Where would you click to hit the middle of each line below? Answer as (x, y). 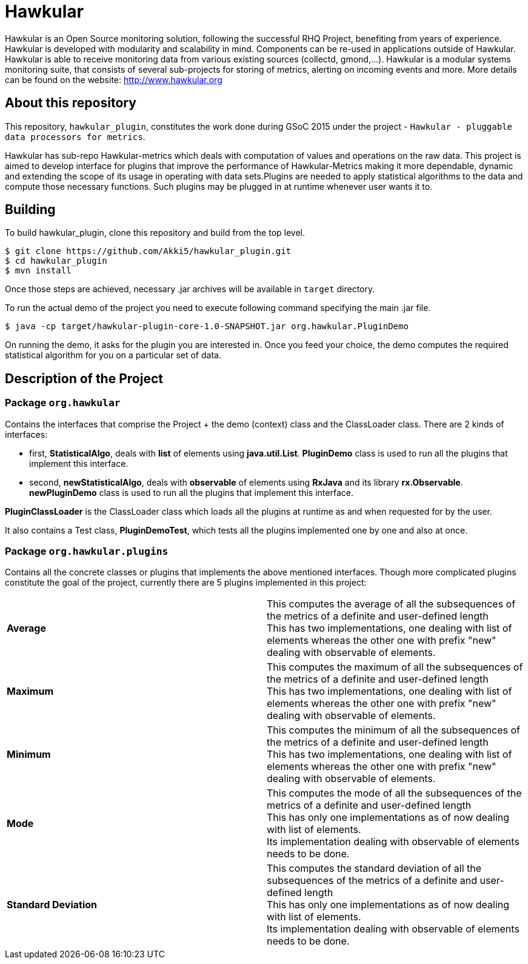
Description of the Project (84, 378)
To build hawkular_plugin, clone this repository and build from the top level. (155, 233)
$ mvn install (38, 271)
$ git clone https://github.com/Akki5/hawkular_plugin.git (148, 251)
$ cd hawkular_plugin (56, 261)
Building (30, 210)
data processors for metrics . (75, 136)
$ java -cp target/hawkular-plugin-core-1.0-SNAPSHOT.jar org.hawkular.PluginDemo (207, 326)
